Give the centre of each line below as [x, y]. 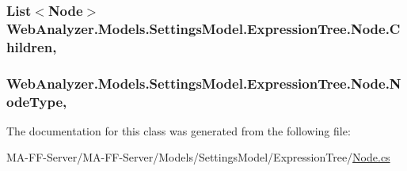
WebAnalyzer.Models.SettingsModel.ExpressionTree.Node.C [203, 28]
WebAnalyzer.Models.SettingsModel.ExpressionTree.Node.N [204, 83]
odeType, [37, 101]
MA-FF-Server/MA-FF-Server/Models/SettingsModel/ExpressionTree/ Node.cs [198, 157]
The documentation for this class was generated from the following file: [179, 130]
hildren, [32, 46]
